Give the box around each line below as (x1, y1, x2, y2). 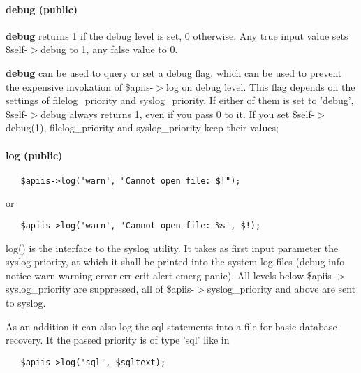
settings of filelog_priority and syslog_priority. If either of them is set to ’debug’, (6, 93, 354, 108)
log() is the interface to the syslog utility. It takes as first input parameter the (6, 240, 339, 255)
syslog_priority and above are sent (207, 281, 356, 296)
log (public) (6, 147, 63, 162)
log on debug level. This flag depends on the (166, 79, 355, 94)
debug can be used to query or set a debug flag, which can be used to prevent (6, 65, 342, 80)
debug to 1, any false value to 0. (40, 42, 178, 57)
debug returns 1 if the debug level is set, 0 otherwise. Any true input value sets (6, 28, 348, 43)
